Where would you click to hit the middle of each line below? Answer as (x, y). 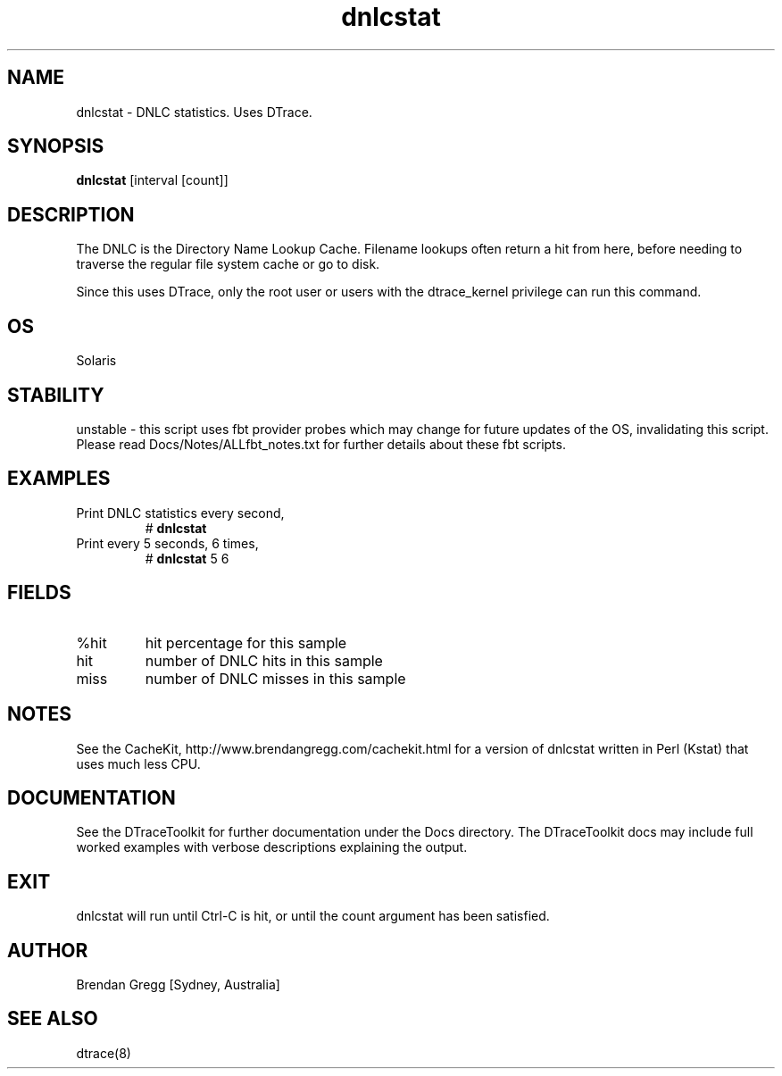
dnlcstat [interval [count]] (152, 180)
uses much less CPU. (138, 763)
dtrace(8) (104, 1053)
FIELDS (39, 593)
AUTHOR (48, 950)
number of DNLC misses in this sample (275, 678)
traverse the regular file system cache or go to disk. (228, 264)
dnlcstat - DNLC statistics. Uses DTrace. (194, 112)
